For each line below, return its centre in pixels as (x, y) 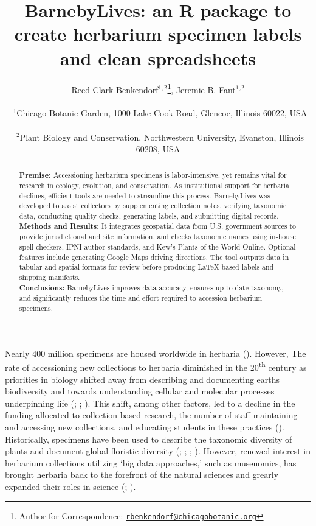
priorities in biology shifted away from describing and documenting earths (143, 379)
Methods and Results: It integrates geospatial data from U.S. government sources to (158, 226)
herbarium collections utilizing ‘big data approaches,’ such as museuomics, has (151, 462)
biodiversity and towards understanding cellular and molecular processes (140, 391)
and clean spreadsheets (158, 58)
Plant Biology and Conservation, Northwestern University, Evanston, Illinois (162, 137)
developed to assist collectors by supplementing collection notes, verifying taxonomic (153, 205)
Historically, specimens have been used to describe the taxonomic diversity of (149, 439)
